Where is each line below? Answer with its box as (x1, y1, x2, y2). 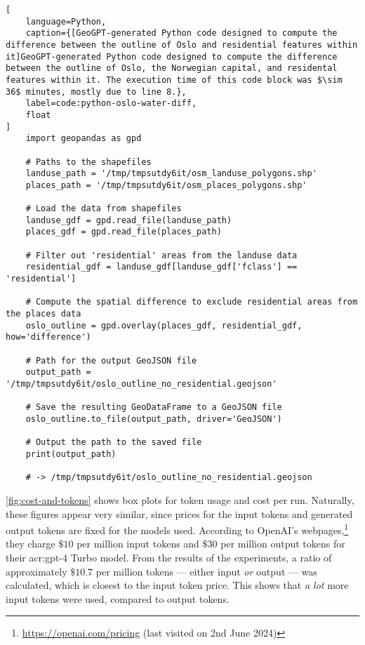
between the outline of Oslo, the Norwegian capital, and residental (6, 63, 338, 74)
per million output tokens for (220, 536, 345, 551)
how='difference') (6, 332, 91, 343)
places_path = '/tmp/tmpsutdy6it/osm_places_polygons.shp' (25, 180, 307, 190)
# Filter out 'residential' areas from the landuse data (25, 250, 298, 260)
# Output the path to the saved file (25, 437, 202, 448)
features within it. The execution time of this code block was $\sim (6, 74, 343, 85)
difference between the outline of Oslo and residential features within (6, 39, 358, 50)
